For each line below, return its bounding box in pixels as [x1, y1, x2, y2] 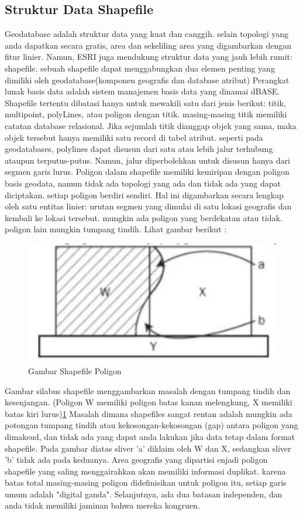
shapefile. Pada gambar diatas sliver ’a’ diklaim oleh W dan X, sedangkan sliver [5, 442, 291, 454]
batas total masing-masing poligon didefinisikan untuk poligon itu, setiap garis [5, 476, 287, 489]
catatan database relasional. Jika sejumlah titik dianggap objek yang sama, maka [5, 119, 297, 131]
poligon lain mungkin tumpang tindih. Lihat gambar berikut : [5, 223, 227, 235]
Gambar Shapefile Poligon [28, 364, 122, 377]
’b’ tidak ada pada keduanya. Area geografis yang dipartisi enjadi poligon [5, 453, 268, 466]
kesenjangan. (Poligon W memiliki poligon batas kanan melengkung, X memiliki [5, 396, 292, 408]
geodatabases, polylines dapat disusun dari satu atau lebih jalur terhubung [5, 143, 273, 155]
